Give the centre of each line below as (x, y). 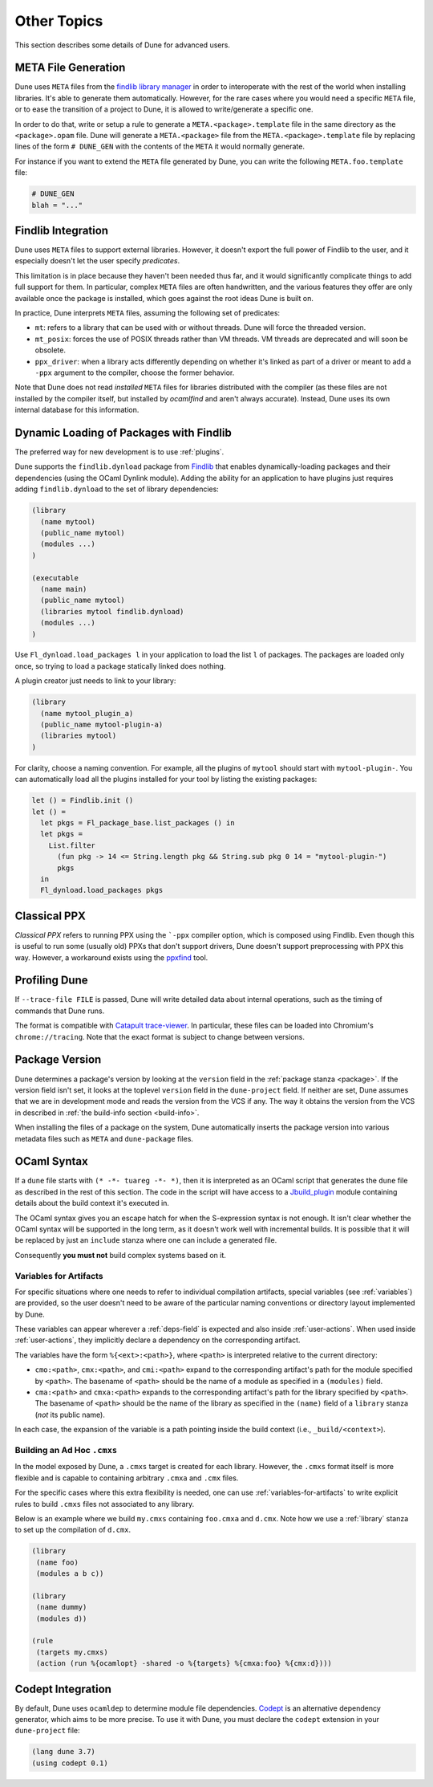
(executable (55, 578)
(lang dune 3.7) (64, 1752)
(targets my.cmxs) (72, 1652)
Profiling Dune (51, 981)
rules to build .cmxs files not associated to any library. (105, 1504)
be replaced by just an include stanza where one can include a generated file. (146, 1240)
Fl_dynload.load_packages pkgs (102, 890)
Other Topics (59, 21)
